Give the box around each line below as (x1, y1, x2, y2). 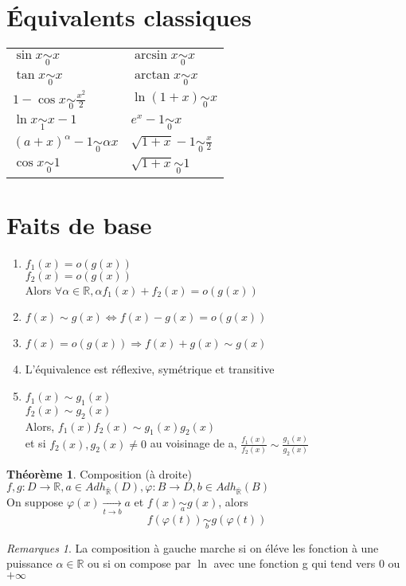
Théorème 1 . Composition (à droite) (6, 465, 192, 482)
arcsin (135, 49, 168, 62)
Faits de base (6, 208, 152, 240)
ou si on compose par (88, 555, 191, 572)
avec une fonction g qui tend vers (213, 555, 376, 572)
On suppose (6, 494, 64, 510)
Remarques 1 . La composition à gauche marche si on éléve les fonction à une (6, 539, 379, 556)
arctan (135, 68, 170, 81)
